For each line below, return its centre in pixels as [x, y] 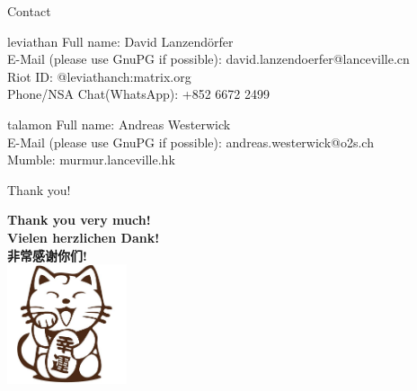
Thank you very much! [79, 220]
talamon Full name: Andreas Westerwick [119, 124]
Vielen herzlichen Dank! [84, 237]
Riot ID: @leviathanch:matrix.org [99, 76]
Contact [29, 11]
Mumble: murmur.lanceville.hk [91, 160]
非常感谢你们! [47, 255]
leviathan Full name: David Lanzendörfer [120, 41]
